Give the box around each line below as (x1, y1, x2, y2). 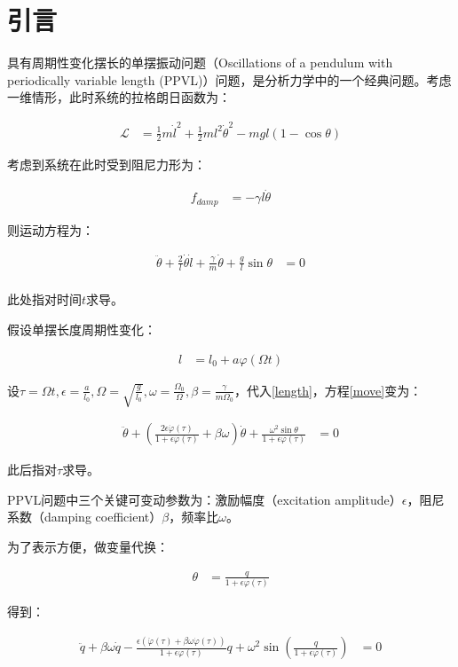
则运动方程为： (7, 220, 94, 239)
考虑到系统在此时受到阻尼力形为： (7, 155, 206, 174)
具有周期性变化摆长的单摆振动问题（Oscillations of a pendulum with (7, 53, 393, 72)
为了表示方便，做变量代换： (7, 537, 169, 555)
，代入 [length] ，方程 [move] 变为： (233, 381, 422, 399)
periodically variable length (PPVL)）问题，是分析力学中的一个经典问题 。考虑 (7, 70, 452, 89)
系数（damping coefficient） (7, 507, 162, 526)
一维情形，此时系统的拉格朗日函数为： (7, 88, 231, 106)
